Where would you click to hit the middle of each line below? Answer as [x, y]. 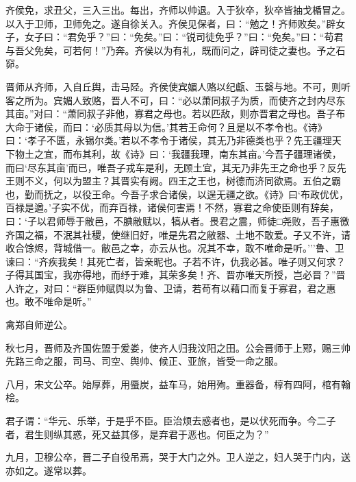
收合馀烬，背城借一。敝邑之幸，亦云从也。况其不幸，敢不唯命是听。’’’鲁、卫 [175, 248]
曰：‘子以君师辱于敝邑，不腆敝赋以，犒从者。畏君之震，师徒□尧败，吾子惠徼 [178, 220]
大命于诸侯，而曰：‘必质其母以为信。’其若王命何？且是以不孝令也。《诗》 [166, 126]
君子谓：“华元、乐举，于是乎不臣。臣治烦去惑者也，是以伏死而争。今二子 [171, 421]
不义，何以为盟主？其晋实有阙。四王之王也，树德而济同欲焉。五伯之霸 [182, 181]
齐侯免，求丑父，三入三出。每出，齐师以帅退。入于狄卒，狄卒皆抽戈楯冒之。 [178, 10]
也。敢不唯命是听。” [49, 301]
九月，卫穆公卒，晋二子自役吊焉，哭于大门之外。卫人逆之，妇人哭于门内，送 [178, 457]
